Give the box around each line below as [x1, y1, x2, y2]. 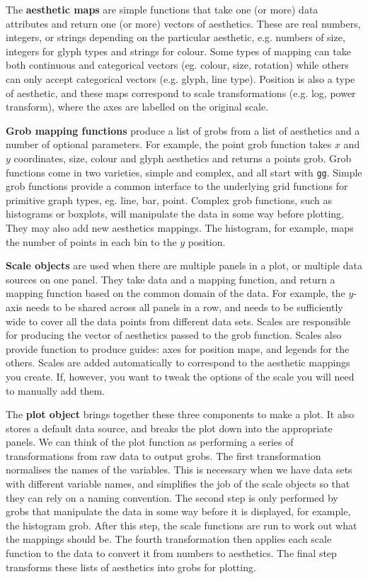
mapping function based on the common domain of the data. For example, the [6, 286, 345, 300]
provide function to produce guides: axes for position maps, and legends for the [6, 341, 350, 356]
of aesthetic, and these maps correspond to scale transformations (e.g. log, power [6, 85, 356, 100]
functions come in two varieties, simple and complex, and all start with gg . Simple [6, 164, 362, 179]
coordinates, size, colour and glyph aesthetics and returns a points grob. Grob [13, 150, 352, 165]
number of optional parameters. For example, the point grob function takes [6, 137, 332, 152]
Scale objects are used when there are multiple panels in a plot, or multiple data [6, 258, 362, 273]
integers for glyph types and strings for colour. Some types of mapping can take [6, 43, 351, 58]
